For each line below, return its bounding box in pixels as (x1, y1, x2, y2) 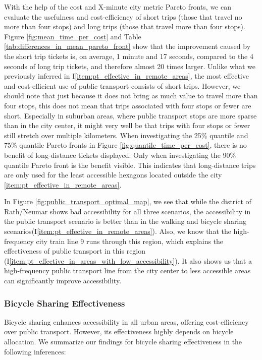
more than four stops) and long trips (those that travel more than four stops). (4, 21, 245, 32)
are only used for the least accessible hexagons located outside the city (4, 169, 222, 180)
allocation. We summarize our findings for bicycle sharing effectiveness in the (4, 336, 242, 347)
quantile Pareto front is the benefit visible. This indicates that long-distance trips (4, 159, 256, 170)
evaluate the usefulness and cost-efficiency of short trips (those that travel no (4, 11, 242, 22)
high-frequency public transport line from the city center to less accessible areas (4, 265, 251, 276)
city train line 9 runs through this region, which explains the (36, 235, 224, 246)
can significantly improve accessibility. (4, 275, 122, 286)
